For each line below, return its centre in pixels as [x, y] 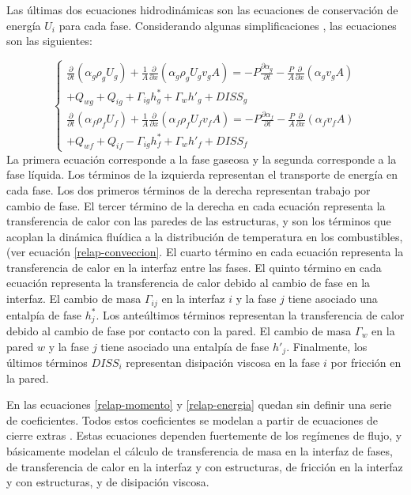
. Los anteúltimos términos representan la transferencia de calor [250, 314]
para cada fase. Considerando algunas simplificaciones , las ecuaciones [228, 25]
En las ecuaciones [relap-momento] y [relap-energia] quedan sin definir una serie [199, 404]
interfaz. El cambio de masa [74, 299]
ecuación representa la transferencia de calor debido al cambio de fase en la [189, 283]
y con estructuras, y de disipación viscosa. [108, 482]
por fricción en [366, 363]
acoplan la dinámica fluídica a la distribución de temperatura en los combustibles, [205, 236]
